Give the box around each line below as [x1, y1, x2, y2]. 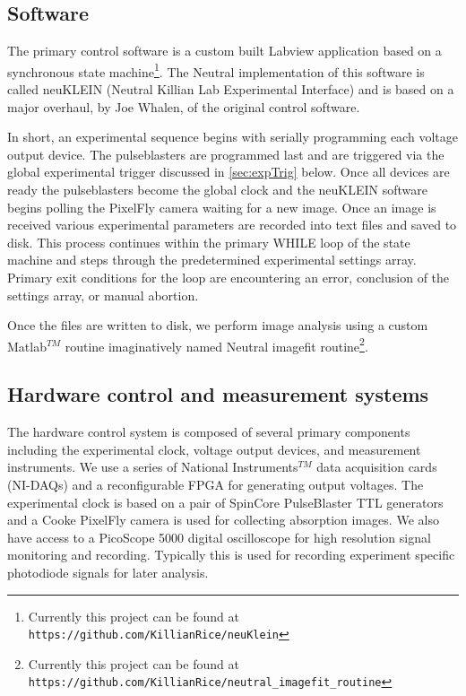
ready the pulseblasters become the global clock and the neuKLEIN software [7, 180, 428, 199]
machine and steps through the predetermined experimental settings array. [7, 250, 417, 269]
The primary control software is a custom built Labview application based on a [7, 41, 442, 60]
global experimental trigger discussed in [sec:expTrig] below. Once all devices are [7, 162, 450, 181]
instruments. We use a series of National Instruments [7, 457, 298, 476]
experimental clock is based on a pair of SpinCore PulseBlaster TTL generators [7, 492, 444, 511]
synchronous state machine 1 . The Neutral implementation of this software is [7, 59, 425, 81]
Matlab [7, 336, 47, 355]
